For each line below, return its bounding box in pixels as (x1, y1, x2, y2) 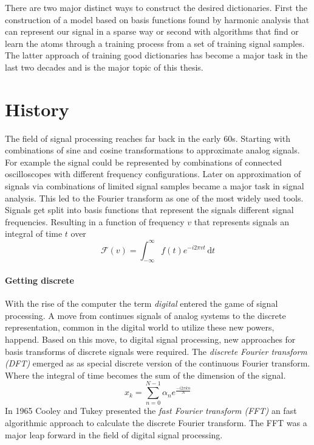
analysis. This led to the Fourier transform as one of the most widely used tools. (5, 191, 304, 204)
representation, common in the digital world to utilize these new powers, (5, 321, 275, 334)
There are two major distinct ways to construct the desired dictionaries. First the (5, 1, 307, 13)
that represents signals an (194, 215, 290, 228)
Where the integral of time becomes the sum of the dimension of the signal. (5, 368, 286, 381)
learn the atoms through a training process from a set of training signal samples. (5, 37, 305, 49)
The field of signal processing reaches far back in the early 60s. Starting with (5, 131, 290, 144)
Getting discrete (5, 273, 74, 286)
